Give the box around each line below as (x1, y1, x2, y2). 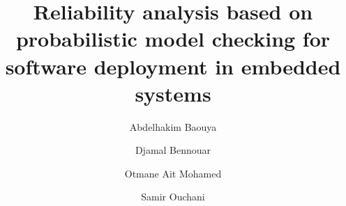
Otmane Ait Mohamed (124, 166, 222, 180)
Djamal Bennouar (135, 143, 211, 157)
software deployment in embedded (5, 51, 341, 80)
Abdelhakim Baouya (129, 119, 217, 134)
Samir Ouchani (141, 189, 205, 204)
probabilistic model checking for (15, 24, 331, 53)
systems (135, 79, 211, 107)
